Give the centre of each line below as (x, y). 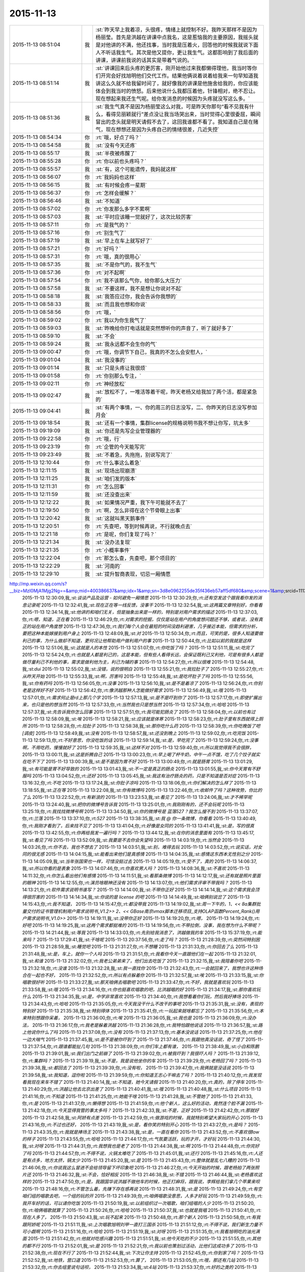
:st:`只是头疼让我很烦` (121, 368)
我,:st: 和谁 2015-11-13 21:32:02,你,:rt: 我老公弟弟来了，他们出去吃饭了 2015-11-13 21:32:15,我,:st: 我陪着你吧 (133, 961)
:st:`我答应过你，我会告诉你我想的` (137, 296)
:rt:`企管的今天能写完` (121, 447)
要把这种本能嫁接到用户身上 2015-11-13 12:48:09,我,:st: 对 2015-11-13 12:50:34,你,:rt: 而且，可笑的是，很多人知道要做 (143, 633)
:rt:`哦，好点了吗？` (119, 137)
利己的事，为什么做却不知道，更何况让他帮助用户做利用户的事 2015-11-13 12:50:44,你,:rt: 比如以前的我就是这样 (137, 641)
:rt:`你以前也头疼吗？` (121, 161)
